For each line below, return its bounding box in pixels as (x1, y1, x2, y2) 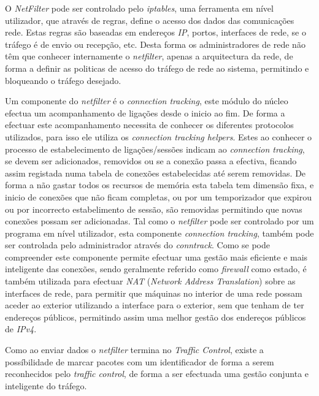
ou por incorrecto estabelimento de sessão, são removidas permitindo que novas (5, 202, 302, 215)
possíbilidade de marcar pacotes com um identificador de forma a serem (5, 355, 274, 368)
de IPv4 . (5, 322, 37, 335)
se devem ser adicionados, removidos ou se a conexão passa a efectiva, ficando (5, 154, 297, 167)
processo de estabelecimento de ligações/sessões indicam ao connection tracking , (5, 142, 305, 155)
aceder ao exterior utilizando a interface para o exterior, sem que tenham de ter (5, 299, 304, 311)
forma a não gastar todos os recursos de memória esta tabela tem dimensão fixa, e (5, 178, 314, 191)
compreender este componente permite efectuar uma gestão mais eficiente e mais (5, 250, 308, 263)
